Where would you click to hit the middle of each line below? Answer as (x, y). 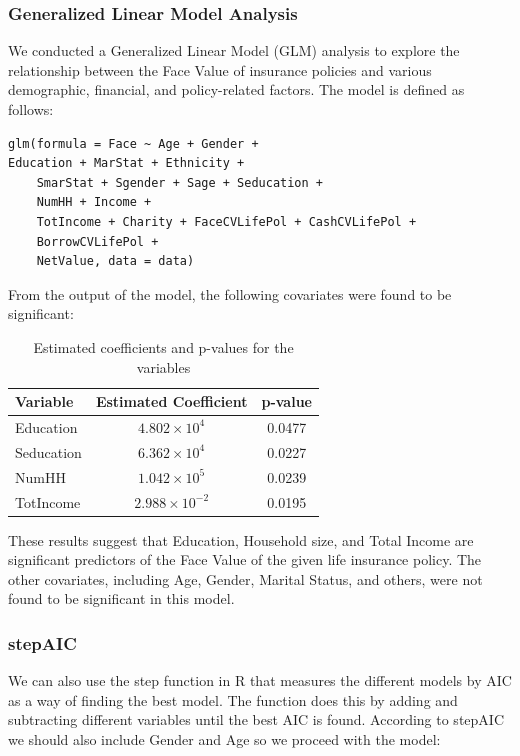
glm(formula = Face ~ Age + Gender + (133, 143)
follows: (31, 109)
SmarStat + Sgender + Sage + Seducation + (179, 182)
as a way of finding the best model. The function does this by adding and (233, 699)
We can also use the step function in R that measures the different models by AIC (260, 680)
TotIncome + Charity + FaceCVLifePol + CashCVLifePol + (226, 221)
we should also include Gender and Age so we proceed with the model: (224, 738)
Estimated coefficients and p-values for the (163, 346)
